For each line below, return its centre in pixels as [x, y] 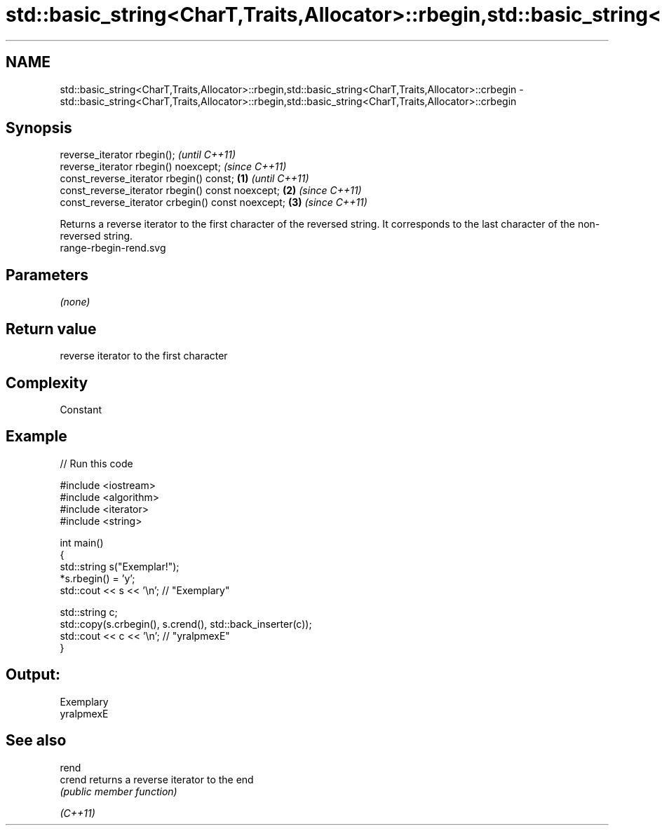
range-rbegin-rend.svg [113, 248]
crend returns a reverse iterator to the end [157, 779]
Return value [51, 329]
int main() [82, 542]
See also [36, 741]
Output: [33, 675]
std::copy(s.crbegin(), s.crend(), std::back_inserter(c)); [186, 624]
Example [36, 437]
